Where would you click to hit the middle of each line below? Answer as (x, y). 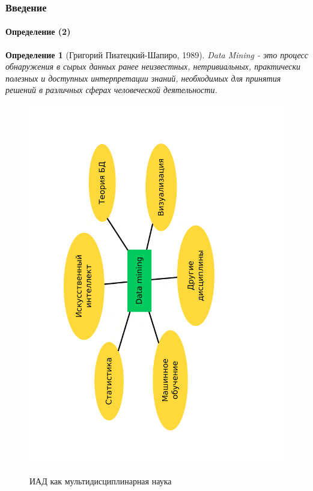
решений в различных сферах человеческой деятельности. (111, 90)
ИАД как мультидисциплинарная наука (101, 481)
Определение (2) (38, 32)
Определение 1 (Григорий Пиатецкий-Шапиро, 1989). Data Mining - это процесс (157, 54)
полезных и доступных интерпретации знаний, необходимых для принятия (143, 78)
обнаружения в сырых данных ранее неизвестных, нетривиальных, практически (153, 66)
